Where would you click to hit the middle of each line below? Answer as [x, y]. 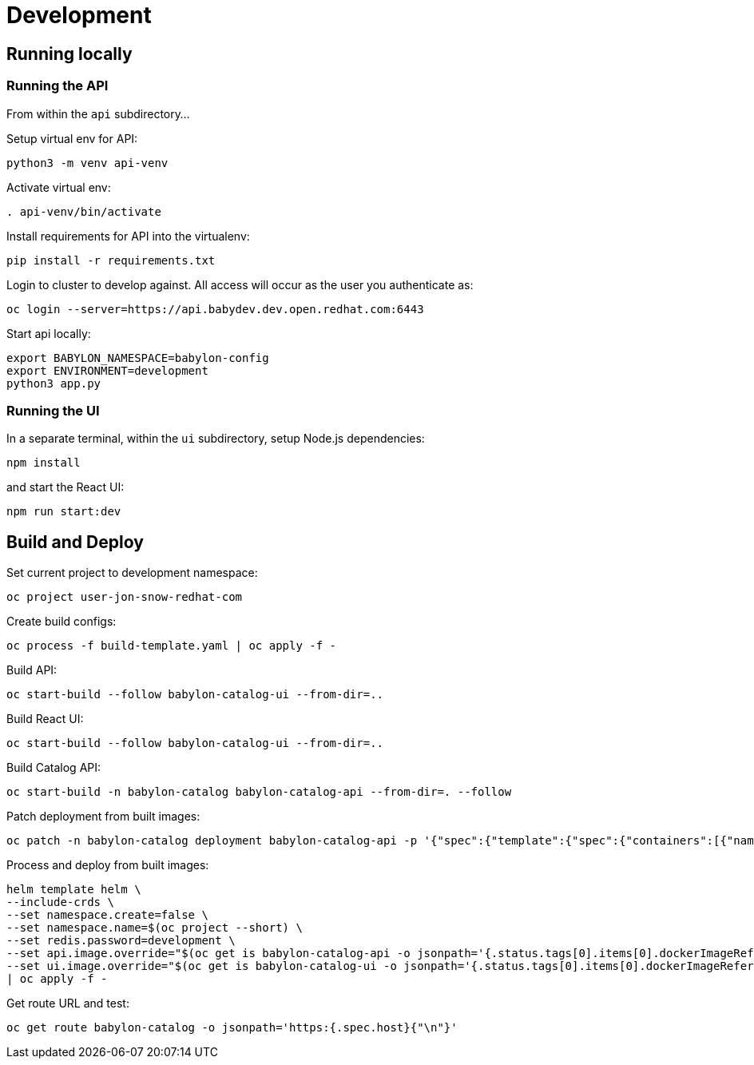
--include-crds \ [60, 902]
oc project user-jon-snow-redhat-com [125, 597]
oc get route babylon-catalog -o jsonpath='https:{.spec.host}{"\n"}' [232, 1028]
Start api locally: [49, 333]
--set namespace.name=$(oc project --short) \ [155, 928]
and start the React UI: [65, 487]
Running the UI [53, 410]
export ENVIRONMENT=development [107, 370]
